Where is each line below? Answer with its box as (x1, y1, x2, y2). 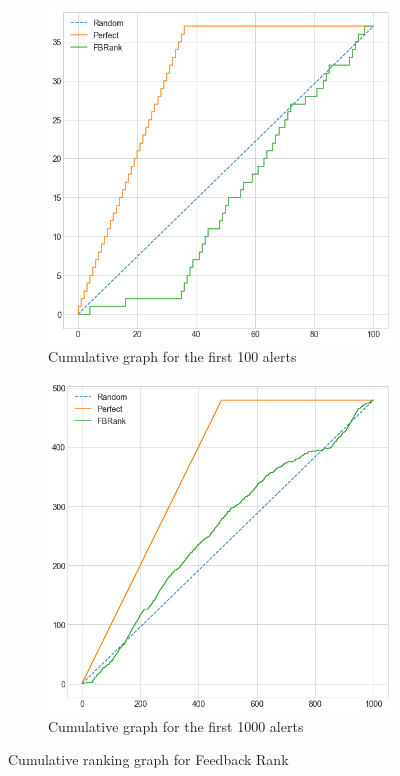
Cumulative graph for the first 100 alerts (48, 346, 297, 367)
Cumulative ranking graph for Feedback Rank (8, 749, 289, 770)
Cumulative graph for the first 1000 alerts (48, 715, 304, 736)
